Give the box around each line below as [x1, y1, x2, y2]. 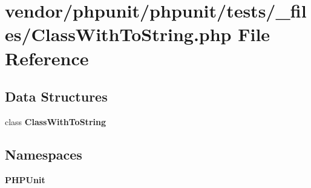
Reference [5, 45, 89, 70]
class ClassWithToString [5, 115, 106, 128]
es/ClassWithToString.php [5, 22, 232, 47]
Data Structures [5, 87, 108, 106]
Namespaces [5, 144, 82, 163]
